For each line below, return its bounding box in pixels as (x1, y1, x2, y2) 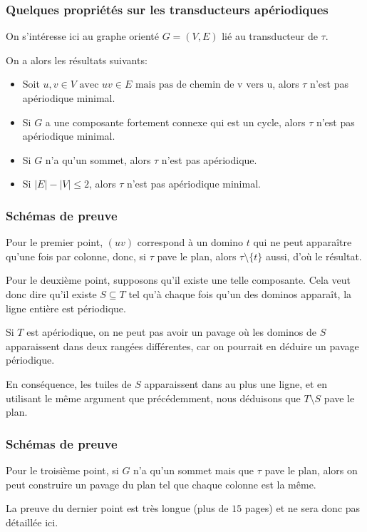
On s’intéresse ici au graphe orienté (6, 29, 159, 44)
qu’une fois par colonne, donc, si (6, 248, 146, 263)
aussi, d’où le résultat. (265, 248, 362, 263)
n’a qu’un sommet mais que (133, 462, 254, 477)
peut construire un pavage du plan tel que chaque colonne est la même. (6, 476, 316, 491)
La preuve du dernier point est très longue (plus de (6, 501, 229, 516)
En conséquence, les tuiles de (6, 376, 132, 391)
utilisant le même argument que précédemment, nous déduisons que (6, 390, 301, 405)
